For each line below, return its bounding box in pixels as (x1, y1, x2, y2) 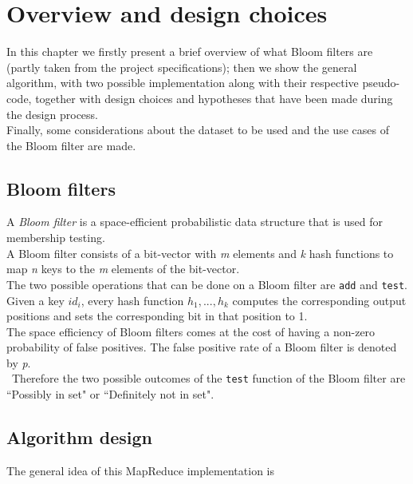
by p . (6, 354, 31, 371)
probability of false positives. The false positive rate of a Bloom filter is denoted (6, 339, 397, 355)
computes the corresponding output (232, 292, 407, 308)
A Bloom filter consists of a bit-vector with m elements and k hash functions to (6, 244, 394, 261)
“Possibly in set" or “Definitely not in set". (6, 386, 214, 403)
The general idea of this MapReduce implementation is (6, 462, 274, 478)
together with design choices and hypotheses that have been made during (35, 89, 393, 106)
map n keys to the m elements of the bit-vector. (6, 260, 240, 277)
